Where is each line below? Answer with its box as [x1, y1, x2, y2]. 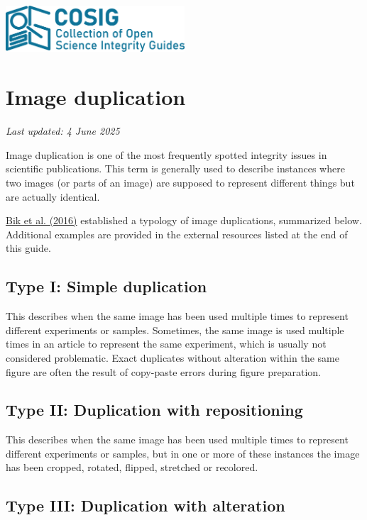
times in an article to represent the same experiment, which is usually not [6, 336, 327, 351]
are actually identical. [6, 189, 100, 204]
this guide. [6, 240, 51, 255]
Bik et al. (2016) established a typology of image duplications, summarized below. [6, 213, 362, 228]
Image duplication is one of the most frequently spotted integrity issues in [6, 147, 327, 162]
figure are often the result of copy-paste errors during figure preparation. [6, 364, 321, 379]
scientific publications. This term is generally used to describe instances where [6, 161, 345, 176]
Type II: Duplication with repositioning [6, 399, 303, 421]
